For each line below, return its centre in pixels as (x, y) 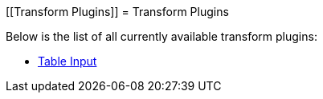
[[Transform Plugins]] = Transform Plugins (117, 12)
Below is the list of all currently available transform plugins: (161, 36)
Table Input (67, 61)
